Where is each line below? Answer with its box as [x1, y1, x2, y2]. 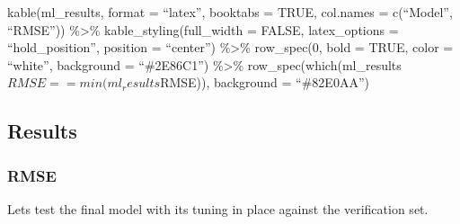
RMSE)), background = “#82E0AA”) [160, 73, 369, 92]
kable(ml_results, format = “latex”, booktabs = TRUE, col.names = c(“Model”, [7, 3, 453, 21]
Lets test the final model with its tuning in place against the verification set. [7, 199, 429, 218]
